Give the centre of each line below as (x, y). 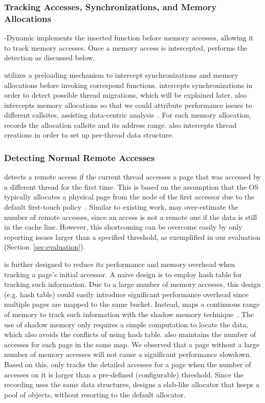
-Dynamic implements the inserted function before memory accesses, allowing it (129, 38)
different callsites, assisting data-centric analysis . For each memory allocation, (128, 115)
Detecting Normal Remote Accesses (80, 158)
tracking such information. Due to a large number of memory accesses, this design (132, 284)
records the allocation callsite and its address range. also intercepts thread (120, 125)
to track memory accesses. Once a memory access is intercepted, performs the (126, 47)
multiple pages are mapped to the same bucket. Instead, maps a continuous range (132, 304)
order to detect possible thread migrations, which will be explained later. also (126, 95)
